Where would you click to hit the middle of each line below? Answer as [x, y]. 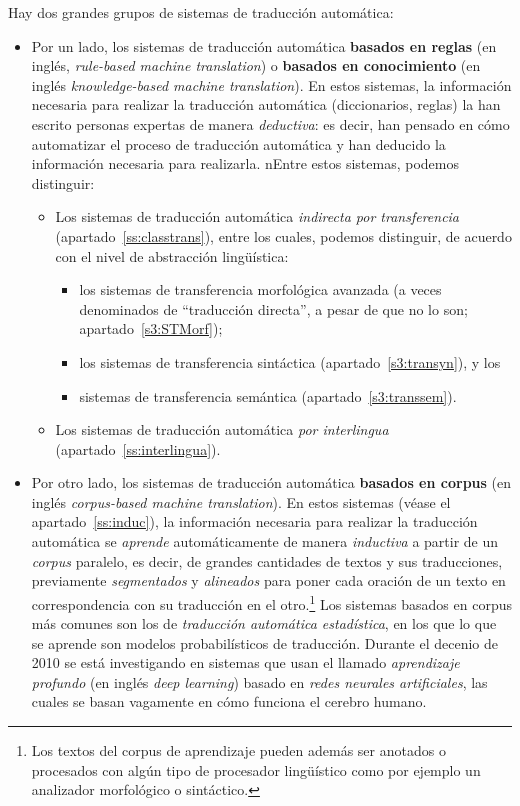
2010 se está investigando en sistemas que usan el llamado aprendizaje [245, 662]
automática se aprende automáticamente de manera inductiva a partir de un [265, 541]
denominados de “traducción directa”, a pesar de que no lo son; [273, 308]
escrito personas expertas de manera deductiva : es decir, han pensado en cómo [270, 123]
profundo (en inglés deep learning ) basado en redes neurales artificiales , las [259, 681]
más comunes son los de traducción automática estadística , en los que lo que [264, 623]
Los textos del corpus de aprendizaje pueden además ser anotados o [238, 750]
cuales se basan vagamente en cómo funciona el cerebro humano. [229, 701]
